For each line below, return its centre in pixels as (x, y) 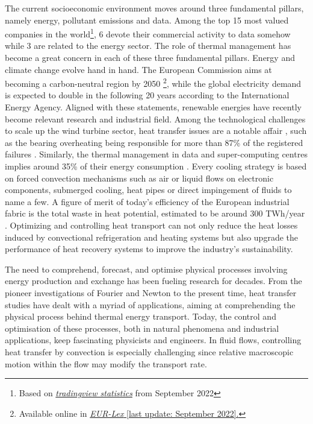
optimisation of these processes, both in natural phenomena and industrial (142, 328)
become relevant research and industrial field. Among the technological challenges (155, 119)
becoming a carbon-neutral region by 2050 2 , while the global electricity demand (153, 82)
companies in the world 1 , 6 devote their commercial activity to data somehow (148, 33)
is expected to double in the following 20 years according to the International (147, 95)
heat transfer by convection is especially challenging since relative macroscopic (149, 351)
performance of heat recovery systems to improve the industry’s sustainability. (149, 249)
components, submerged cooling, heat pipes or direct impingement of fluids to (148, 190)
